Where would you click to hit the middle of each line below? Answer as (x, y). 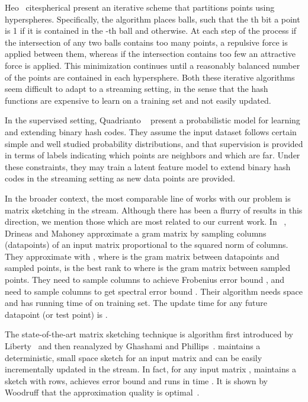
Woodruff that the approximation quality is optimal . (102, 392)
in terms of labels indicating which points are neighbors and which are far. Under (153, 155)
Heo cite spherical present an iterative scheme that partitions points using (140, 7)
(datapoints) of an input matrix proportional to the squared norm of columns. (147, 245)
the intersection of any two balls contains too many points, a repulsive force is (146, 42)
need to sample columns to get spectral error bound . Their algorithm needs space (154, 291)
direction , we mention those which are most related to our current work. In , (146, 221)
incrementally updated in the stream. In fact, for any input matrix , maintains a (150, 369)
